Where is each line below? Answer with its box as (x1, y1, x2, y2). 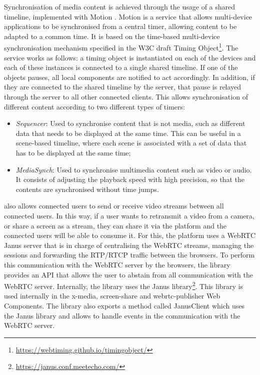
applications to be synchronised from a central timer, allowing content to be (4, 21, 237, 31)
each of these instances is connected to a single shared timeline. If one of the (4, 62, 238, 72)
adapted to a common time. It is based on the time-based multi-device (4, 30, 220, 41)
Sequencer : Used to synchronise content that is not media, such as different (15, 118, 245, 128)
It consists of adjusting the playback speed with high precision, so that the (15, 174, 244, 184)
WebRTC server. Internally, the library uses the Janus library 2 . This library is (4, 279, 243, 291)
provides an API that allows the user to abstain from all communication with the (4, 269, 253, 279)
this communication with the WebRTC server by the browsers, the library (4, 259, 230, 269)
